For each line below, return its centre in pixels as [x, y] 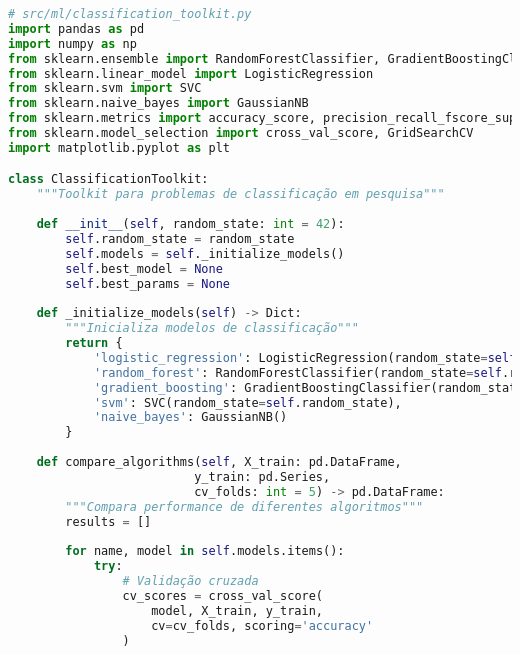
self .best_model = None [144, 268]
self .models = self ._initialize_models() [205, 253]
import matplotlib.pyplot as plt [119, 147]
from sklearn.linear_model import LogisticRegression [191, 73]
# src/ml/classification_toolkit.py [130, 14]
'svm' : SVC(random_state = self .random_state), [247, 402]
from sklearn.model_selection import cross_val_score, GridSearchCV [241, 133]
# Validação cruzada [190, 581]
